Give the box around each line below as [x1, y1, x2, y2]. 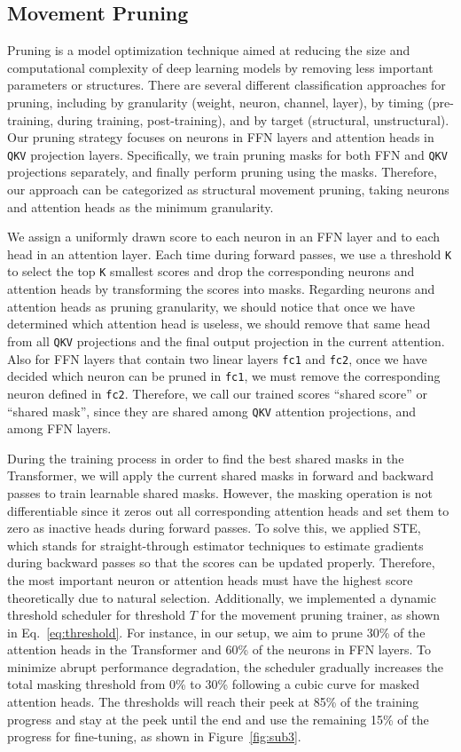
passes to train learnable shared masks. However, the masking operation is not [7, 483, 433, 502]
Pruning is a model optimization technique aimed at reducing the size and [7, 41, 410, 59]
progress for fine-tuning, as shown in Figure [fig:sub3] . [7, 727, 301, 746]
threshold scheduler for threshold [7, 606, 186, 624]
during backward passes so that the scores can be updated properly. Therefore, [7, 553, 435, 572]
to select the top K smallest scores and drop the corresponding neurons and [7, 262, 415, 281]
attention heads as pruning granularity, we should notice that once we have [7, 297, 416, 315]
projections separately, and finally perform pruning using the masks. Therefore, [7, 162, 437, 181]
